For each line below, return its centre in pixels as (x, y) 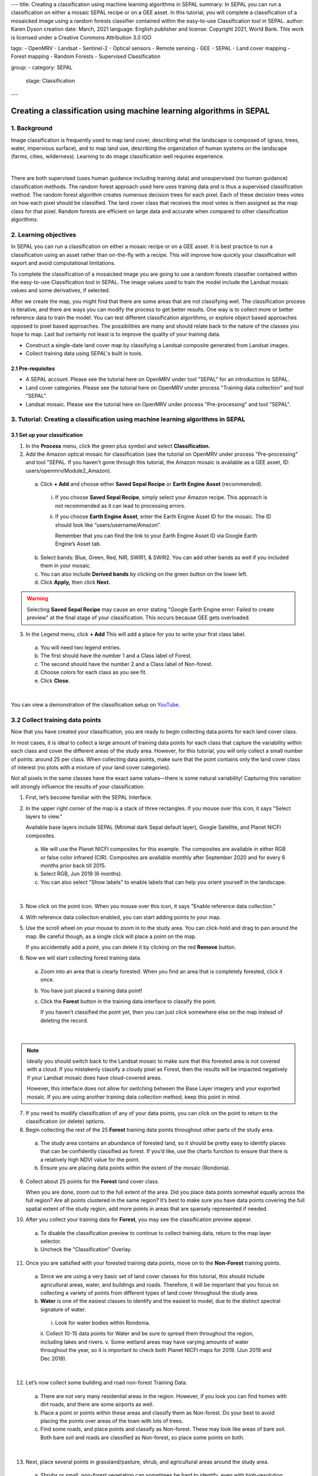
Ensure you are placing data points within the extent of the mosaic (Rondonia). (135, 1168)
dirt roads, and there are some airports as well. (97, 1405)
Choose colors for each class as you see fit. (94, 672)
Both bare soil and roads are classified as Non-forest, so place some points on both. (142, 1437)
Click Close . (55, 680)
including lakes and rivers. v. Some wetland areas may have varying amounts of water (145, 1342)
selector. (51, 1241)
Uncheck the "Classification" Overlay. (86, 1249)
